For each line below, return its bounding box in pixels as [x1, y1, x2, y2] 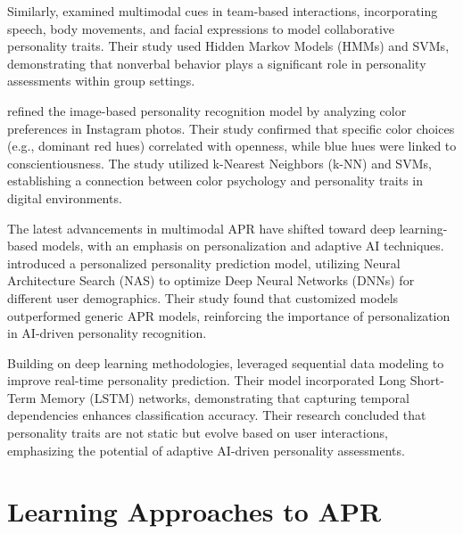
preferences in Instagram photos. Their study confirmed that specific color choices [7, 119, 455, 137]
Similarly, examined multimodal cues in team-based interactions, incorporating [7, 2, 438, 20]
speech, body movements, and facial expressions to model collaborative [7, 19, 395, 37]
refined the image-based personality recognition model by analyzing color [7, 101, 407, 119]
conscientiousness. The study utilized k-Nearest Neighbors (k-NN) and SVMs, [7, 153, 432, 172]
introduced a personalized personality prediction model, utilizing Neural [7, 253, 401, 272]
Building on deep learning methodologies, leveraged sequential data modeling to [7, 353, 444, 372]
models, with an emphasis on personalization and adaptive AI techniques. [41, 236, 444, 255]
